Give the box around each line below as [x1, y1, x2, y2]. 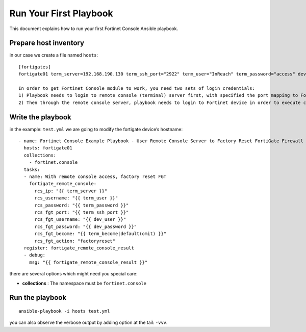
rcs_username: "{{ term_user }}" [34, 195, 118, 201]
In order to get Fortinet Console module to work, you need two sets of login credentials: [18, 86, 255, 91]
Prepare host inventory [9, 39, 84, 47]
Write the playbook [9, 113, 71, 121]
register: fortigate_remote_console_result [23, 245, 135, 251]
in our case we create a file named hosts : [9, 52, 98, 58]
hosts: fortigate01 [23, 145, 72, 151]
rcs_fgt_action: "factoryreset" [34, 238, 116, 244]
